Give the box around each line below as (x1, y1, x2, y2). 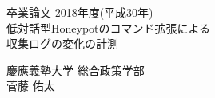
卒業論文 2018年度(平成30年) (6, 4, 153, 20)
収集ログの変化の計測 (6, 35, 118, 52)
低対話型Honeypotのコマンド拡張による (6, 19, 211, 36)
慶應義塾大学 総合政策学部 (6, 61, 145, 78)
